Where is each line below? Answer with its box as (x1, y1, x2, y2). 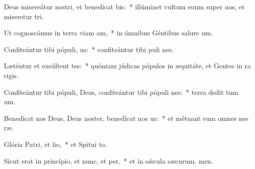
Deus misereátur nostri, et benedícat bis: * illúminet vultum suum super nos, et (4, 1, 245, 11)
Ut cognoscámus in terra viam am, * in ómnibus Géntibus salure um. (4, 28, 213, 38)
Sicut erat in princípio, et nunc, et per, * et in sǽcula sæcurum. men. (4, 155, 213, 166)
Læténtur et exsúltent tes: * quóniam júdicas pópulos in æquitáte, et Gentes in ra (4, 60, 251, 71)
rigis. (4, 70, 19, 80)
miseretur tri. (4, 11, 44, 21)
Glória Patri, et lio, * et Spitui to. (4, 139, 107, 149)
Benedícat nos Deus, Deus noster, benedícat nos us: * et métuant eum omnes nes (4, 113, 249, 123)
